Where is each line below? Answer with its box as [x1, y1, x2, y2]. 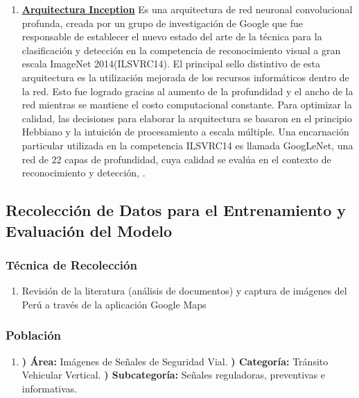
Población [6, 326, 61, 344]
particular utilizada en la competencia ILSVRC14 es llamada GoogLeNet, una [21, 138, 353, 152]
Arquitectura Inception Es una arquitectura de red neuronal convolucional [21, 2, 353, 16]
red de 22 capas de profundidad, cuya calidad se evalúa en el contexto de [21, 151, 331, 166]
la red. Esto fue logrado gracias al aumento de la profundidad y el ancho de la [21, 83, 353, 98]
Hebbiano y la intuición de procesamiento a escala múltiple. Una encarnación [21, 124, 349, 139]
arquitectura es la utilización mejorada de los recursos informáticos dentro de [21, 69, 349, 84]
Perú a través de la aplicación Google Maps [21, 297, 207, 311]
